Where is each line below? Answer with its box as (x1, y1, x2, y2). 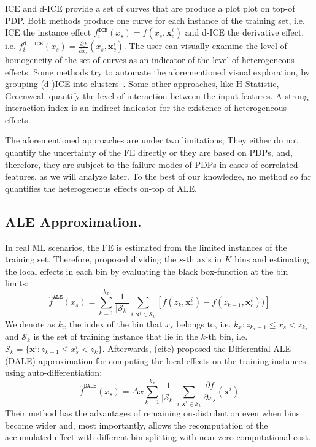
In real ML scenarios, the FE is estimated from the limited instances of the (5, 240, 287, 253)
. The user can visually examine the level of (123, 39, 287, 52)
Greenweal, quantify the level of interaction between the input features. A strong (5, 89, 309, 102)
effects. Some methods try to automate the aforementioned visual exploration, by (5, 65, 310, 78)
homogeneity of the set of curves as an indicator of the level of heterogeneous (5, 53, 295, 66)
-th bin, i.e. (205, 330, 248, 343)
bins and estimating (234, 253, 309, 266)
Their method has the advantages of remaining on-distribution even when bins (5, 407, 300, 419)
